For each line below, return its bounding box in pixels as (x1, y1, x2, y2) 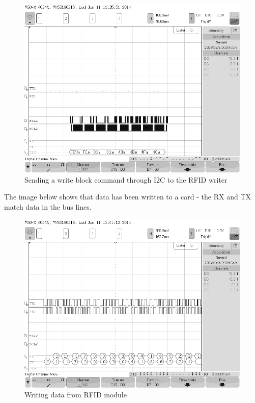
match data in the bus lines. (4, 201, 92, 212)
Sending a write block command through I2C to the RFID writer (24, 174, 228, 185)
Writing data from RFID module (24, 389, 127, 400)
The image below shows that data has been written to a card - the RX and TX (4, 191, 251, 202)
